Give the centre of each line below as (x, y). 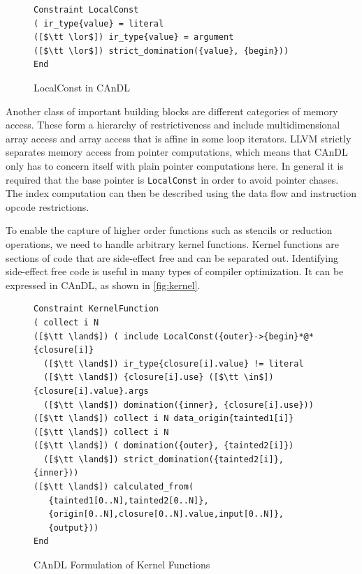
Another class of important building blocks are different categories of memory (172, 111)
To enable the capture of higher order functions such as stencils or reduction (169, 230)
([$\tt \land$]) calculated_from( (114, 487)
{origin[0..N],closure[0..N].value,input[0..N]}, (166, 514)
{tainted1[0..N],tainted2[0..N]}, (129, 500)
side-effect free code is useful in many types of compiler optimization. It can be (175, 271)
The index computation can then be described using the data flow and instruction (181, 193)
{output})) (74, 528)
